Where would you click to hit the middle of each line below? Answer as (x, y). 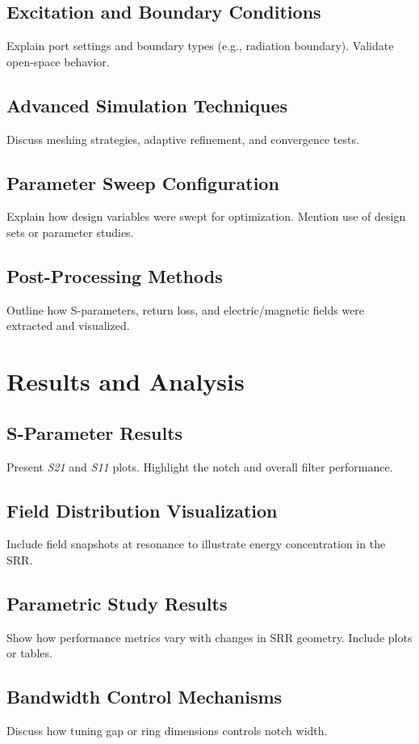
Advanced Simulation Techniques (147, 105)
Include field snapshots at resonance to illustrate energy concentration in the (196, 544)
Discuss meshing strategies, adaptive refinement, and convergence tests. (183, 139)
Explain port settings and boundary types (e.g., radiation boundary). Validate (200, 46)
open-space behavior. (58, 61)
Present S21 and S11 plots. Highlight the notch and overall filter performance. (200, 466)
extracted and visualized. (68, 325)
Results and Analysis (126, 381)
